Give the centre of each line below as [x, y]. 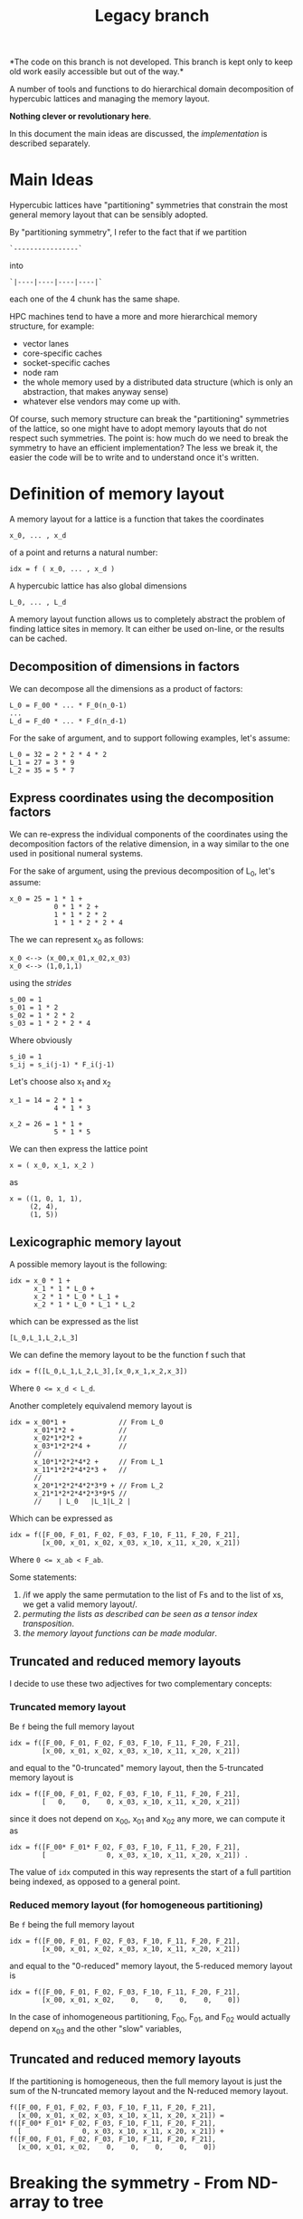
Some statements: [43, 1577]
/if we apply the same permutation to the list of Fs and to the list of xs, [153, 1594]
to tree [79, 2202]
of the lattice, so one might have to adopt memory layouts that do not [138, 429]
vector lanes [46, 344]
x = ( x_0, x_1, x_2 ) [52, 1166]
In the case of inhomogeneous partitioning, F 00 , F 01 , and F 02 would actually [150, 2018]
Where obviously [41, 1040]
